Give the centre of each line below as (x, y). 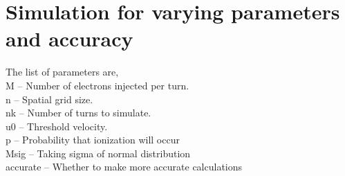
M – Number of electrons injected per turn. (97, 85)
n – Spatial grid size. (49, 99)
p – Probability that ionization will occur (93, 140)
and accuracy (69, 38)
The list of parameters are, (62, 72)
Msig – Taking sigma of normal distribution (98, 153)
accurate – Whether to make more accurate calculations (124, 167)
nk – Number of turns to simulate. (78, 113)
